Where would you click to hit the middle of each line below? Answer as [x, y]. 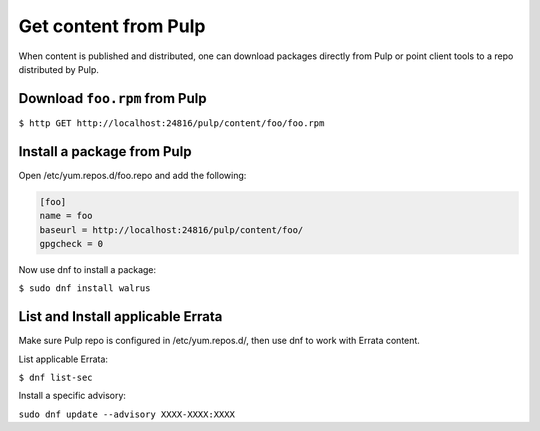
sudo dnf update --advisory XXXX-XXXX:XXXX [126, 414]
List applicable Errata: [63, 359]
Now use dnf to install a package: [87, 269]
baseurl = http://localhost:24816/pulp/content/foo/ [171, 229]
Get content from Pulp [112, 26]
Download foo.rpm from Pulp [112, 98]
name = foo [66, 216]
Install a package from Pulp [105, 151]
